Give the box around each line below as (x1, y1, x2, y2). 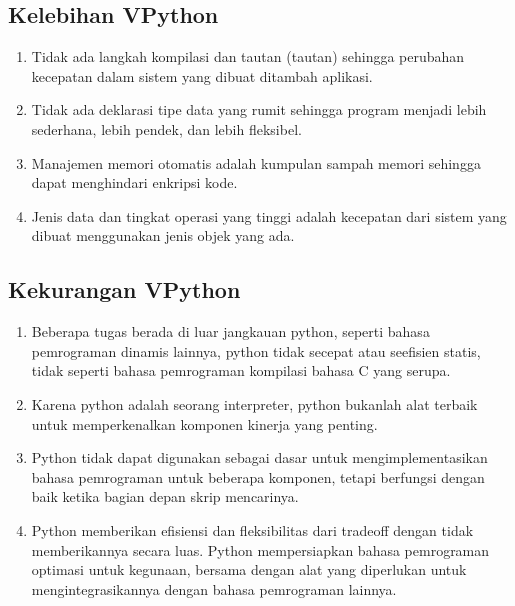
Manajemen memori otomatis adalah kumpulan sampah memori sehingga (31, 152, 481, 173)
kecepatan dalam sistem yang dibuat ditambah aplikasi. (31, 65, 373, 86)
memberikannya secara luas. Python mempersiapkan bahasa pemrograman (31, 539, 490, 560)
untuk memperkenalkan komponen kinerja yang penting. (31, 413, 378, 434)
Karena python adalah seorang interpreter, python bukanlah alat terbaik (31, 393, 478, 414)
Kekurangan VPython (8, 274, 241, 305)
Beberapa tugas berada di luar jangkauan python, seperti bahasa (31, 321, 430, 342)
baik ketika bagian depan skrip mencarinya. (31, 486, 299, 507)
